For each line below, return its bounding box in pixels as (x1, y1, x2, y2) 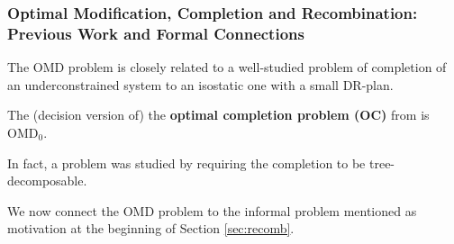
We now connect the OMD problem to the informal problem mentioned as (7, 201, 417, 220)
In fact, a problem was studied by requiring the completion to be (7, 153, 366, 172)
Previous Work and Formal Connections (7, 22, 304, 44)
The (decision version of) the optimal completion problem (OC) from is (7, 105, 430, 124)
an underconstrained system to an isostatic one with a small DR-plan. (7, 75, 394, 94)
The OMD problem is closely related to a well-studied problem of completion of (7, 58, 447, 77)
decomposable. (7, 171, 87, 190)
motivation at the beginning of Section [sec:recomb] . (7, 219, 295, 238)
